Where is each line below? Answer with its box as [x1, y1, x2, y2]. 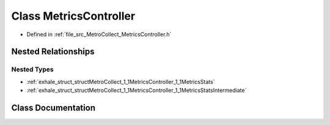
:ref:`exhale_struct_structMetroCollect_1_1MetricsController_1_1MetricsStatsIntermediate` [26, 86, 247, 94]
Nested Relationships [11, 47, 95, 57]
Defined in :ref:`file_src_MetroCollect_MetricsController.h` [26, 31, 172, 38]
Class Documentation [11, 102, 96, 113]
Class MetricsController [11, 9, 136, 23]
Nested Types [11, 65, 54, 74]
